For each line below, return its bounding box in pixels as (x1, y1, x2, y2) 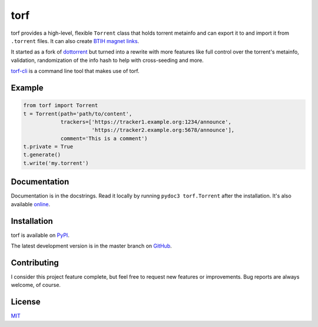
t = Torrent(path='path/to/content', (23, 110, 132, 117)
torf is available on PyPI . (11, 232, 70, 239)
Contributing (11, 257, 59, 267)
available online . (11, 200, 50, 207)
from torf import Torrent (23, 102, 98, 109)
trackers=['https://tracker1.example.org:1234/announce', (60, 118, 232, 125)
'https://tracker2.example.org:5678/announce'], (91, 127, 235, 134)
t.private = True (23, 143, 74, 150)
